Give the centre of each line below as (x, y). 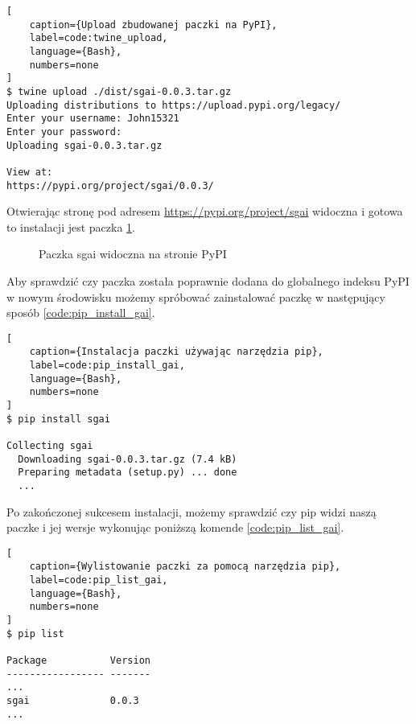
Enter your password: (64, 132)
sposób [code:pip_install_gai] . (81, 313)
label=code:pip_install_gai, (107, 366)
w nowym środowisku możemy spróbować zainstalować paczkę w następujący (196, 296)
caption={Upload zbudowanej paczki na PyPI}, (153, 25)
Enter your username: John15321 (93, 119)
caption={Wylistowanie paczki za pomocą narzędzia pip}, (185, 567)
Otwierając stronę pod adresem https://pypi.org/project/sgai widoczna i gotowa (205, 211)
